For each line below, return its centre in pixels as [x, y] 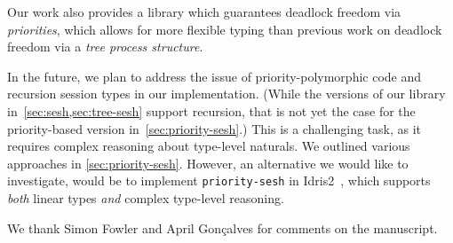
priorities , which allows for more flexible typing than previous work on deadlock [225, 29]
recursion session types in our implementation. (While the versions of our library [226, 94]
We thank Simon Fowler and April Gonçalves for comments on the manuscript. [223, 227]
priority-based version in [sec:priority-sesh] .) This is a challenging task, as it [215, 128]
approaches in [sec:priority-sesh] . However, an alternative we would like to [208, 163]
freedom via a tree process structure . [105, 47]
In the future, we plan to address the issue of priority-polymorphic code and [215, 76]
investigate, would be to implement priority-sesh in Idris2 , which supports [219, 180]
